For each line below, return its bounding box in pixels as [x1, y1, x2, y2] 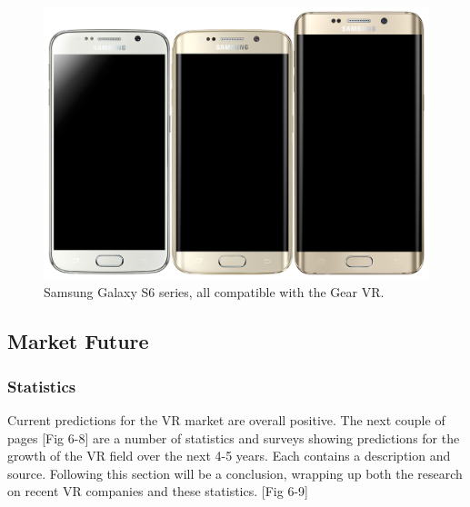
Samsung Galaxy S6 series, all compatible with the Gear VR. [44, 283, 385, 302]
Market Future [7, 327, 149, 355]
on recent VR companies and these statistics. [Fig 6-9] [7, 482, 308, 501]
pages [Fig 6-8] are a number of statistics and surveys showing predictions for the [7, 428, 460, 447]
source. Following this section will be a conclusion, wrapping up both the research [7, 463, 463, 482]
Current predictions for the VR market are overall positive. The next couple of [7, 410, 445, 429]
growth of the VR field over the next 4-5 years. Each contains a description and [7, 446, 451, 465]
